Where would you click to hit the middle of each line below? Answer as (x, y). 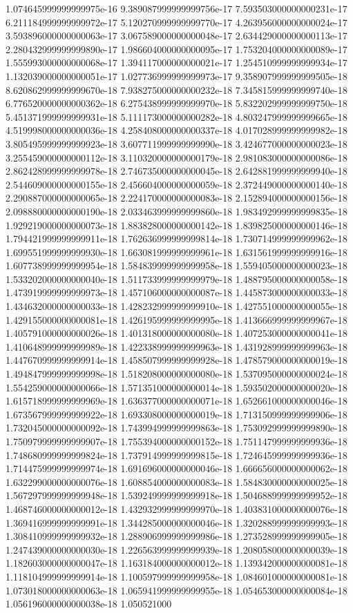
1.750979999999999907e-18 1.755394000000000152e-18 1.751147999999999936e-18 (176, 441)
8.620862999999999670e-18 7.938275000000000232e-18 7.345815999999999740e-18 (176, 89)
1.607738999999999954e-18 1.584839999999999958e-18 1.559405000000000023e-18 (176, 265)
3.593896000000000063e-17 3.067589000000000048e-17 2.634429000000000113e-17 (176, 36)
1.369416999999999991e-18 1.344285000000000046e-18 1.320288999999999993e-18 (176, 522)
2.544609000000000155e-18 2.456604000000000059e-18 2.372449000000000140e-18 (176, 184)
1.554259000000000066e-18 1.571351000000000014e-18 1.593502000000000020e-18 (176, 387)
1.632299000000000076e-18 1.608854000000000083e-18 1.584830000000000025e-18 (176, 481)
